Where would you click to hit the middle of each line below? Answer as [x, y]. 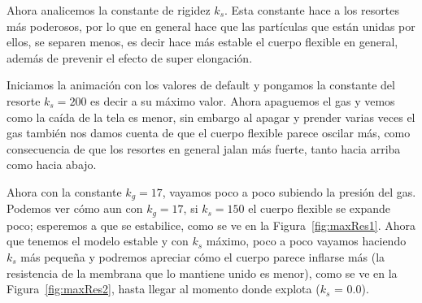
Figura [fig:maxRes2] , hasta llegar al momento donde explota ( [163, 289]
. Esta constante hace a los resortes [312, 10]
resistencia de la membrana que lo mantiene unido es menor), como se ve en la [202, 273]
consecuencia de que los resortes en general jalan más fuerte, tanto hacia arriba [204, 148]
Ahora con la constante [64, 191]
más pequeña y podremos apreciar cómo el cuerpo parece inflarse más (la [203, 257]
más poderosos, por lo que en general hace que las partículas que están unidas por [211, 26]
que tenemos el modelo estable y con [98, 241]
